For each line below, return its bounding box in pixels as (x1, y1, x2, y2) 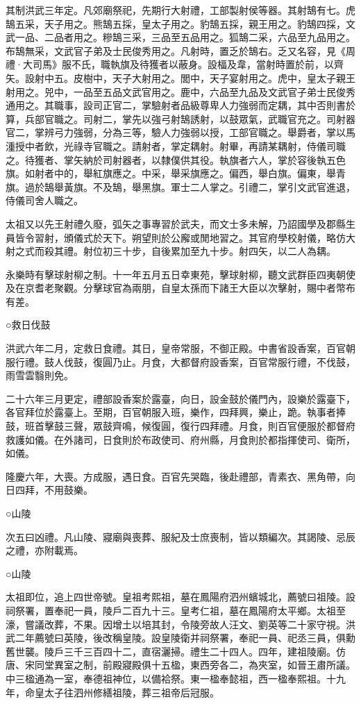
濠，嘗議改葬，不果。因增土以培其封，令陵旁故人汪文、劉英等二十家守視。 (6, 617, 346, 631)
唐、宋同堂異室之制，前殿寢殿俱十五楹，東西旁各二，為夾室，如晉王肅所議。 (6, 657, 355, 672)
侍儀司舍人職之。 (6, 193, 83, 208)
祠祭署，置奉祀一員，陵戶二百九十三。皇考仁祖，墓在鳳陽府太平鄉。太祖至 (6, 603, 346, 617)
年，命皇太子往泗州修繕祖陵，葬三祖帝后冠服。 (6, 685, 219, 699)
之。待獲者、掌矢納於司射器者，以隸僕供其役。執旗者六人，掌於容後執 (6, 152, 326, 167)
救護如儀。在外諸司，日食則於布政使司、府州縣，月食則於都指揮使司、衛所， (6, 432, 355, 446)
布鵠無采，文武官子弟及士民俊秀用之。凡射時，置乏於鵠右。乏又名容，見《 (6, 43, 346, 58)
